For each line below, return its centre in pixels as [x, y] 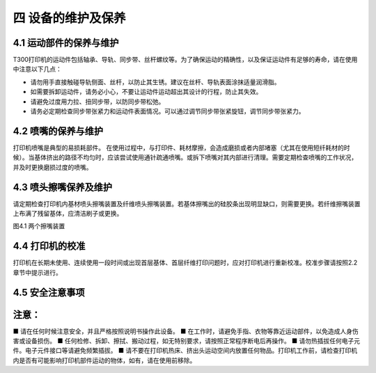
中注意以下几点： [37, 69]
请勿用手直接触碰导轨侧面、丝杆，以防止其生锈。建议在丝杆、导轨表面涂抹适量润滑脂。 [155, 82]
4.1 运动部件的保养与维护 [66, 43]
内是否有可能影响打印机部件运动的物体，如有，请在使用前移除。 [104, 360]
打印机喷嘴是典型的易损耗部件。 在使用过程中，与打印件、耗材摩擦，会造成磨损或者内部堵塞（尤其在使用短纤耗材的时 [181, 148]
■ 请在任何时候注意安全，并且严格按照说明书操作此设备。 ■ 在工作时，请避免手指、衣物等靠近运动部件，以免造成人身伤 [186, 331]
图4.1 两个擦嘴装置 [39, 226]
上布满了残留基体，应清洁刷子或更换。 [68, 213]
